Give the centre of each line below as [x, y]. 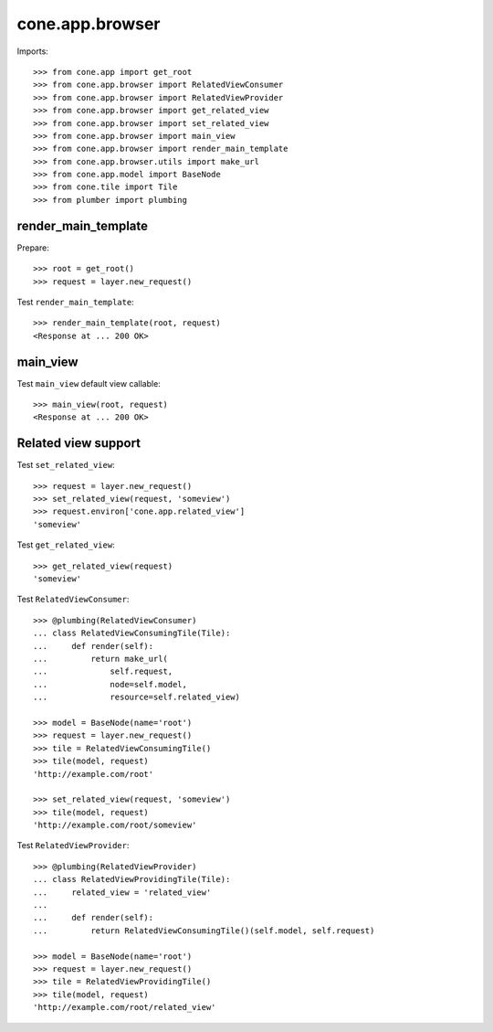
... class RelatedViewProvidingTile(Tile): [132, 879]
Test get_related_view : [66, 545]
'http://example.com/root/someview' [115, 825]
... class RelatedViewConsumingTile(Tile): [132, 633]
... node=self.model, [110, 684]
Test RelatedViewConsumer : [73, 600]
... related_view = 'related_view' [122, 892]
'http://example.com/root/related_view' [125, 1007]
